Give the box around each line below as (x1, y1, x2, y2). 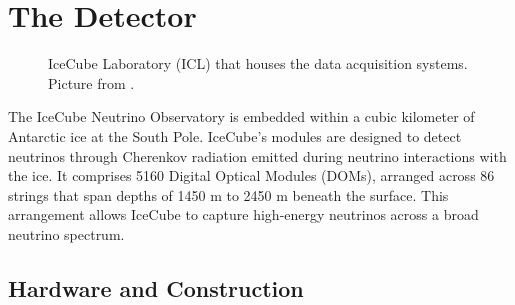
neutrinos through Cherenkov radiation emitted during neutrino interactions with (8, 145, 507, 166)
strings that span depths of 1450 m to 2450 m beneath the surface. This (8, 184, 449, 205)
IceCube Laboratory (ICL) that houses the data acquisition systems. (48, 53, 468, 74)
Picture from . (48, 72, 135, 93)
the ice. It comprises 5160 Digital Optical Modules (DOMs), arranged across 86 (8, 165, 495, 186)
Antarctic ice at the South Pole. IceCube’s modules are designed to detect (8, 125, 462, 146)
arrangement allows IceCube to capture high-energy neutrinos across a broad (8, 204, 479, 225)
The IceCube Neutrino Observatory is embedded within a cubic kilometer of (8, 106, 475, 127)
